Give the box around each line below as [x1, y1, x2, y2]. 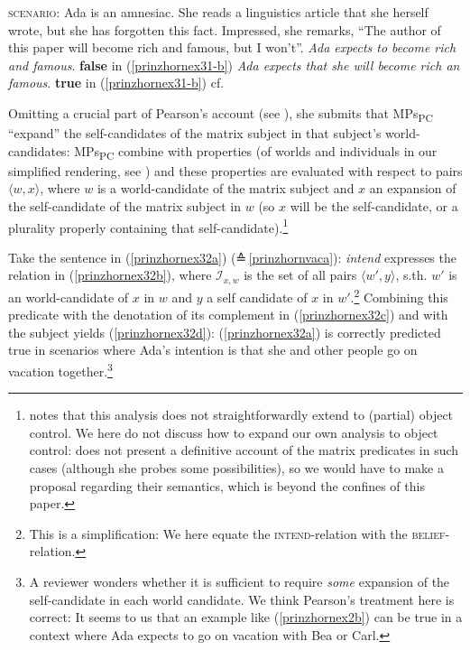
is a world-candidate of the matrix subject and [97, 179, 355, 198]
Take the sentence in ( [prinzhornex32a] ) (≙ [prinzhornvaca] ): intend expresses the [8, 247, 456, 266]
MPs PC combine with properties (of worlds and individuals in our [74, 141, 438, 162]
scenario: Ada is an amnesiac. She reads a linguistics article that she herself [8, 3, 429, 21]
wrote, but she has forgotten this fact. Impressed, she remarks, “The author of [8, 20, 441, 39]
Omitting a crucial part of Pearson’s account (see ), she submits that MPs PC [8, 103, 433, 125]
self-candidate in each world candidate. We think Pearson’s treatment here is [29, 590, 455, 608]
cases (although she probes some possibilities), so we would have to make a [29, 458, 444, 477]
